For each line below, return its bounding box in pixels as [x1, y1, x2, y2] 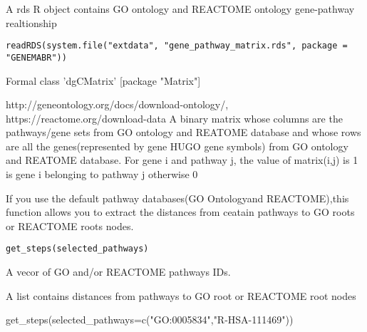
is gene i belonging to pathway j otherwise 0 [6, 167, 198, 182]
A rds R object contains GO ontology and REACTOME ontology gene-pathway [6, 1, 355, 16]
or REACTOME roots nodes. [6, 218, 134, 233]
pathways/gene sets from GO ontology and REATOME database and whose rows [6, 125, 361, 140]
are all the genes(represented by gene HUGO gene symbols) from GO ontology [6, 138, 348, 153]
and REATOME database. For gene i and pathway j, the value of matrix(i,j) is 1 [6, 152, 358, 167]
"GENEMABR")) [6, 52, 67, 63]
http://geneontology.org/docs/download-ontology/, [6, 97, 229, 112]
